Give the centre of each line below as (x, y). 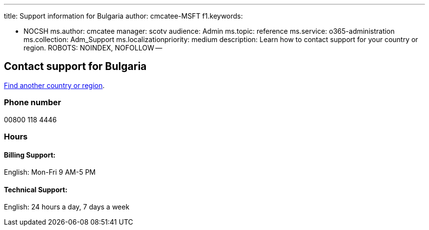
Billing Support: (30, 155)
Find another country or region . (54, 85)
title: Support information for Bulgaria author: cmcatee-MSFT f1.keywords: (123, 16)
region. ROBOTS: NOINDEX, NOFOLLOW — (93, 48)
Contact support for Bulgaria (75, 67)
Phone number (33, 103)
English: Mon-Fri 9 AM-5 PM (50, 172)
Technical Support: (36, 189)
